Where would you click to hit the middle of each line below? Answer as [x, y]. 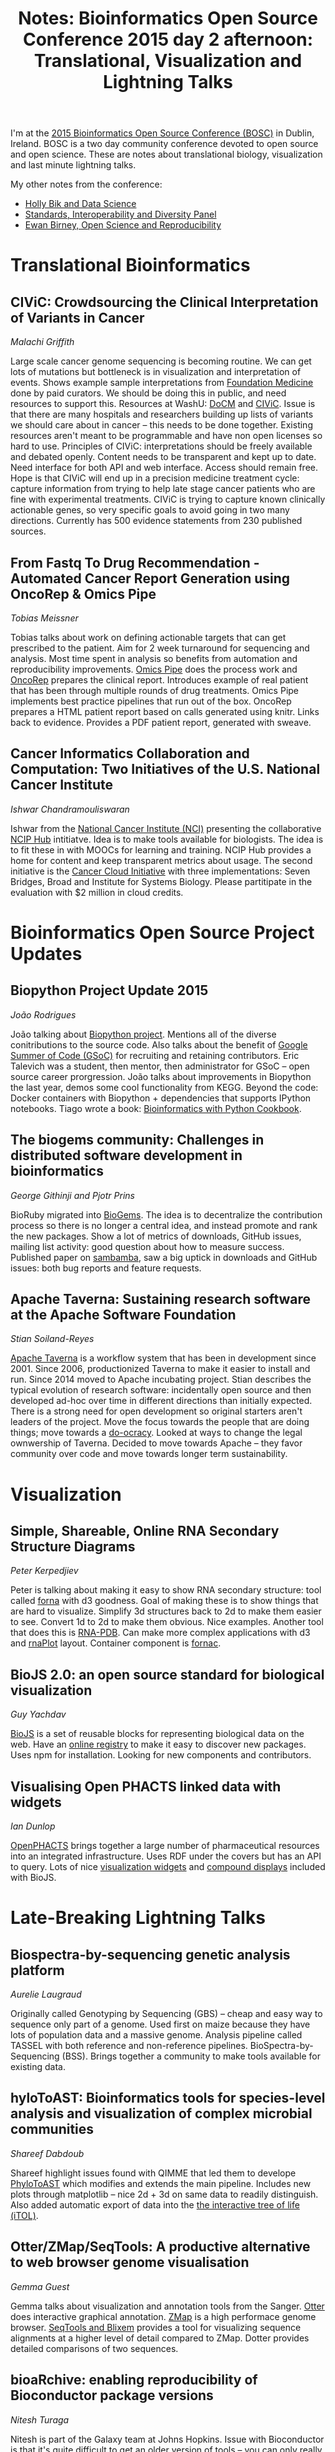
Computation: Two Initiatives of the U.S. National [165, 769]
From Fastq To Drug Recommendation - [135, 562]
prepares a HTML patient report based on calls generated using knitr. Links [165, 711]
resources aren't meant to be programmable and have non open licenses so [166, 436]
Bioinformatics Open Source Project [162, 933]
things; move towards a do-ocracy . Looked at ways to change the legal [156, 1433]
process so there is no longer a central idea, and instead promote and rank [164, 1225]
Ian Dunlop [33, 1826]
